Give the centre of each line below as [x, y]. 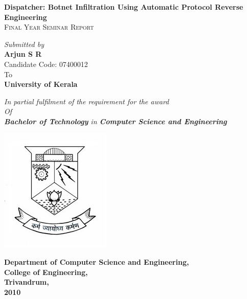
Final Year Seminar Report [49, 27]
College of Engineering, [46, 272]
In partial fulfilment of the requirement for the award [87, 101]
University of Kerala [41, 84]
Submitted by [24, 44]
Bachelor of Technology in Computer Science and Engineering [116, 121]
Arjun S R [23, 54]
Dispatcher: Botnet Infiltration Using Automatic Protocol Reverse [124, 7]
